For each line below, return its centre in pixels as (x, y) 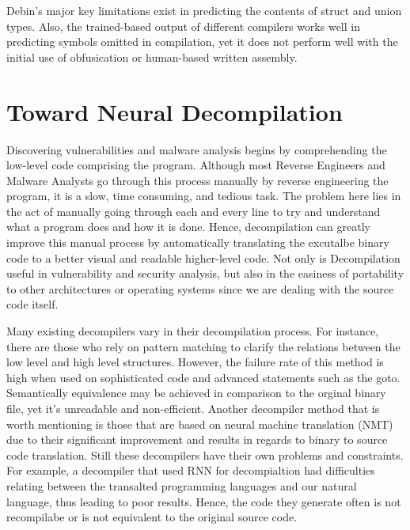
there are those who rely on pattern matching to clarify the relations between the (203, 346)
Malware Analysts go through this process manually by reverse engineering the (197, 180)
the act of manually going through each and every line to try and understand (194, 211)
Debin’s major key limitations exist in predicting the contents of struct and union (204, 10)
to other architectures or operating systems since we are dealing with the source (200, 288)
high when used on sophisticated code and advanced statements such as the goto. (203, 377)
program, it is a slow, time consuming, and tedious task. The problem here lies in (204, 196)
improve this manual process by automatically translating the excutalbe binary (198, 242)
